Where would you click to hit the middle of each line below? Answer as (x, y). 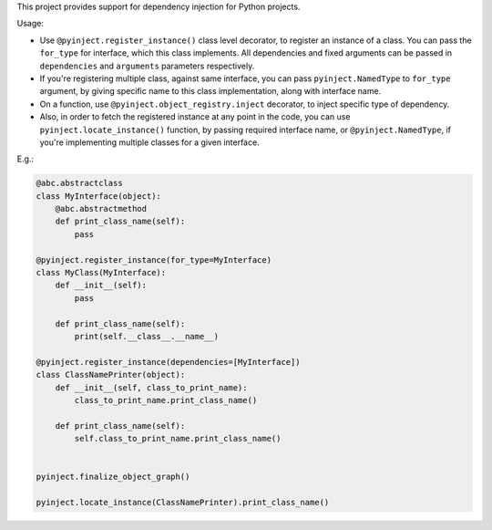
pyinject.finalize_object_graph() (113, 477)
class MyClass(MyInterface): (101, 273)
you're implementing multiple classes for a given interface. (149, 142)
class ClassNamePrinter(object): (111, 375)
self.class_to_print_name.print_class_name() (178, 439)
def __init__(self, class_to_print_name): (151, 387)
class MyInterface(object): (98, 196)
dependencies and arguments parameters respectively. (147, 66)
